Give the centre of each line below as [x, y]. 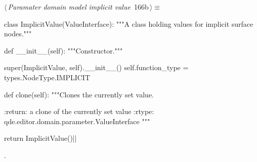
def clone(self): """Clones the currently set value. [79, 94]
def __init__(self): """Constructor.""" [63, 50]
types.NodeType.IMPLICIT [47, 77]
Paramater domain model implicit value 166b [78, 7]
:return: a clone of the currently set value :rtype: [79, 111]
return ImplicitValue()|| [40, 138]
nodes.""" [18, 34]
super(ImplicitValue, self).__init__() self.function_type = [96, 67]
